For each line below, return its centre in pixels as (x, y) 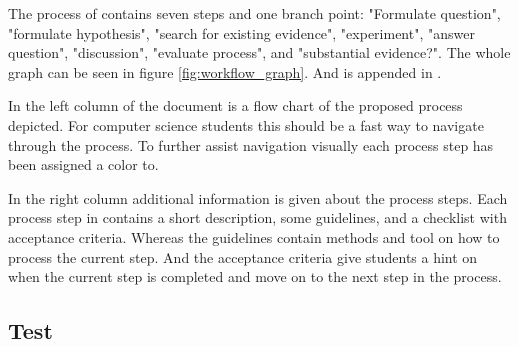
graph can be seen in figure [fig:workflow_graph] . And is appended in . (225, 71)
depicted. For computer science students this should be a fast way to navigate (246, 124)
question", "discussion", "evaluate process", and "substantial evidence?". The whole (259, 52)
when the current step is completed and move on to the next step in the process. (255, 276)
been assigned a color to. (83, 164)
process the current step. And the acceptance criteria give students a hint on (243, 256)
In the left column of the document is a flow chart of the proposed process (235, 105)
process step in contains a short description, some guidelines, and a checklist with (257, 217)
